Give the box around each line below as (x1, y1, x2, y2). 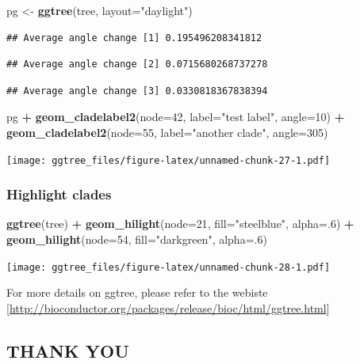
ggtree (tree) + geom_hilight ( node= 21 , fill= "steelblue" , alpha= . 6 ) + (6, 215, 354, 232)
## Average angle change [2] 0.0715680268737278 (6, 59, 268, 70)
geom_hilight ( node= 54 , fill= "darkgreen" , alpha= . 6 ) (6, 231, 267, 248)
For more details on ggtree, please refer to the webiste (6, 284, 268, 301)
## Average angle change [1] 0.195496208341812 (6, 32, 262, 44)
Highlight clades (6, 184, 112, 204)
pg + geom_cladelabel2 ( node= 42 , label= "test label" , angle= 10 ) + (6, 108, 345, 125)
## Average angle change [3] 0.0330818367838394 (6, 85, 268, 97)
